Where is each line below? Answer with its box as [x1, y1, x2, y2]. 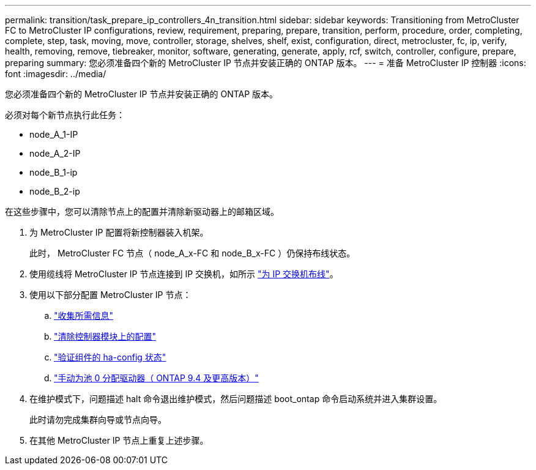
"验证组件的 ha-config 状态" [54, 352, 166, 362]
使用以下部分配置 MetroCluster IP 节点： [29, 289, 192, 300]
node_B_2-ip [29, 186, 80, 196]
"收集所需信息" [54, 310, 114, 321]
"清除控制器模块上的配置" [54, 331, 157, 341]
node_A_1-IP [29, 129, 78, 140]
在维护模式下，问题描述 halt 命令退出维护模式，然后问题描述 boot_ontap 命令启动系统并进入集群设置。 [29, 394, 442, 404]
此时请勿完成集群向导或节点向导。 [29, 414, 166, 425]
